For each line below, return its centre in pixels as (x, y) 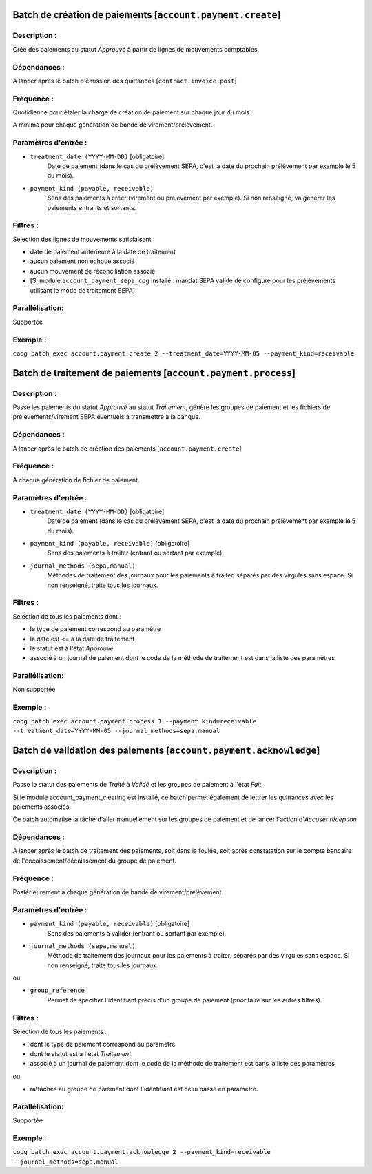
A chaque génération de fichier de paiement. (76, 480)
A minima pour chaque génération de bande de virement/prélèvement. (113, 125)
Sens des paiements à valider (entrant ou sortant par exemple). (137, 933)
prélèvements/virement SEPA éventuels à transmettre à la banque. (107, 417)
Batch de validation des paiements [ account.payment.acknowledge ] (166, 750)
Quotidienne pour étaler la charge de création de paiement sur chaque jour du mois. (132, 112)
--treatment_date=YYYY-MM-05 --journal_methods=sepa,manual (116, 731)
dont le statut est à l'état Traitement (80, 1053)
